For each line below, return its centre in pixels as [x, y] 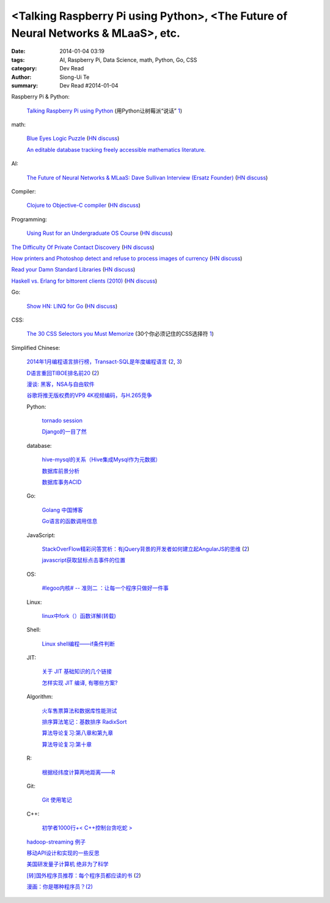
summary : [25, 85]
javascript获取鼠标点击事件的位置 [84, 560]
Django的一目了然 [64, 432]
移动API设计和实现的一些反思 [63, 853]
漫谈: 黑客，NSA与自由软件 [61, 384]
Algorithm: [40, 697]
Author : [21, 77]
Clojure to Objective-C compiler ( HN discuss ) [83, 206]
